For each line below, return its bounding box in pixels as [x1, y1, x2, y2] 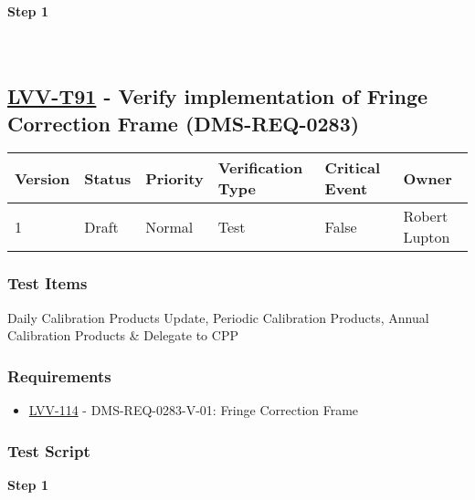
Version [15, 167, 70, 189]
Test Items [7, 272, 88, 295]
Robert [403, 205, 449, 227]
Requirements [7, 364, 111, 387]
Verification [217, 157, 303, 179]
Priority [145, 167, 204, 189]
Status [84, 167, 132, 189]
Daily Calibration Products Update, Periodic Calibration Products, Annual [7, 307, 429, 327]
